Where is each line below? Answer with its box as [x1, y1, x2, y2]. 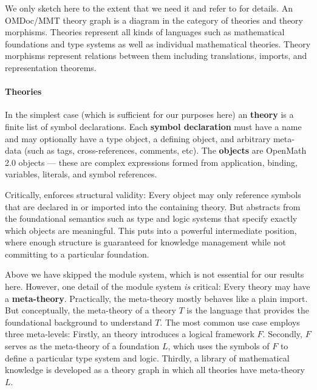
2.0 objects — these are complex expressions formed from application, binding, [5, 156, 298, 168]
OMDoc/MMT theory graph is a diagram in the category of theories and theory [5, 13, 303, 26]
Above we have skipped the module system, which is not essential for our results [5, 268, 304, 281]
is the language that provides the [186, 304, 309, 316]
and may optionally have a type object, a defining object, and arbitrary [5, 132, 271, 145]
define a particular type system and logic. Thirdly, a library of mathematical [5, 351, 290, 364]
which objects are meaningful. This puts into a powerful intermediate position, [5, 224, 297, 236]
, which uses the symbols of [168, 340, 270, 352]
